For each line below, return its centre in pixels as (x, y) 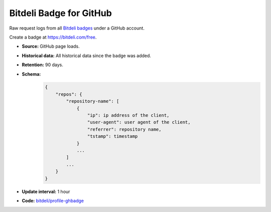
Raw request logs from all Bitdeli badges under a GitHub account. (77, 28)
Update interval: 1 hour (46, 191)
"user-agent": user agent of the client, (139, 122)
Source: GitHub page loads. (51, 46)
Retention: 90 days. (43, 65)
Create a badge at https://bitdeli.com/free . (53, 37)
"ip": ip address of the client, (128, 116)
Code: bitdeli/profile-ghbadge (53, 200)
